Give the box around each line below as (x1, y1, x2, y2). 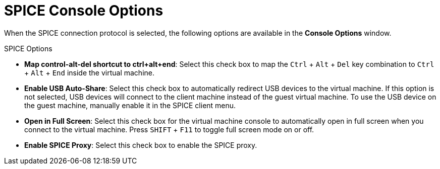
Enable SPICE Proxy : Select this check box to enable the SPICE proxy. (24, 140, 257, 149)
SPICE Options (4, 44, 52, 53)
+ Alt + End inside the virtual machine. (24, 68, 155, 77)
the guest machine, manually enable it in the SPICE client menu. (24, 101, 236, 110)
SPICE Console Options (4, 2, 163, 19)
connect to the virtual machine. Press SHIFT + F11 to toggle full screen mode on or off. (24, 125, 314, 134)
